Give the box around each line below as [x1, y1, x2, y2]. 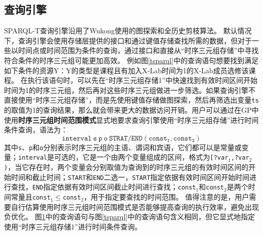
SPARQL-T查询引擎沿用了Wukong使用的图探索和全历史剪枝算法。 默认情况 [4, 25, 252, 36]
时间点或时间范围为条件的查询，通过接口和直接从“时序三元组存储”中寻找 [18, 45, 259, 56]
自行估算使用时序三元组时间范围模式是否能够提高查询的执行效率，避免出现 [11, 201, 259, 212]
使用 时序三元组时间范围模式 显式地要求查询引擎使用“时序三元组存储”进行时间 [4, 114, 259, 125]
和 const [198, 181, 224, 192]
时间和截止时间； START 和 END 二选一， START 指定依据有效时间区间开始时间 [11, 171, 250, 182]
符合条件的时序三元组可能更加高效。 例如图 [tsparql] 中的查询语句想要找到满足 [4, 55, 258, 65]
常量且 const [11, 192, 51, 202]
